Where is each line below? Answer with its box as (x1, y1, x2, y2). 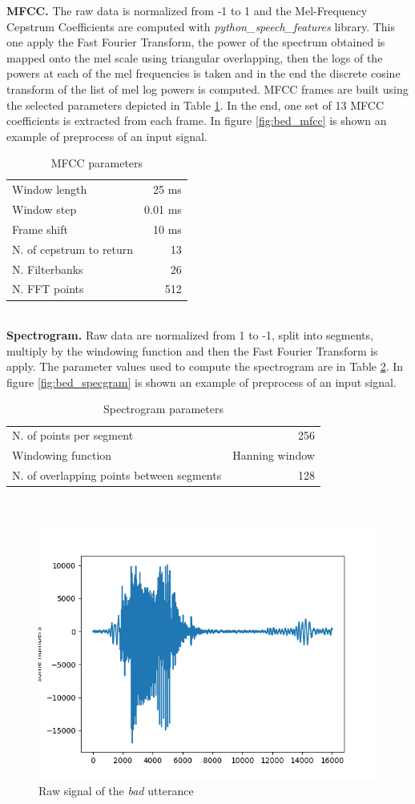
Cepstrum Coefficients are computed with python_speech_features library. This (6, 18, 396, 34)
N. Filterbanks (12, 260, 83, 277)
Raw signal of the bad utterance (38, 782, 194, 799)
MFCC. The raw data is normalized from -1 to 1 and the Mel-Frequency (6, 2, 368, 18)
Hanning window (232, 447, 315, 464)
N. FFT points (12, 280, 84, 297)
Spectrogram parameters (103, 400, 224, 417)
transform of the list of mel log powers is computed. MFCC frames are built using (6, 80, 409, 97)
